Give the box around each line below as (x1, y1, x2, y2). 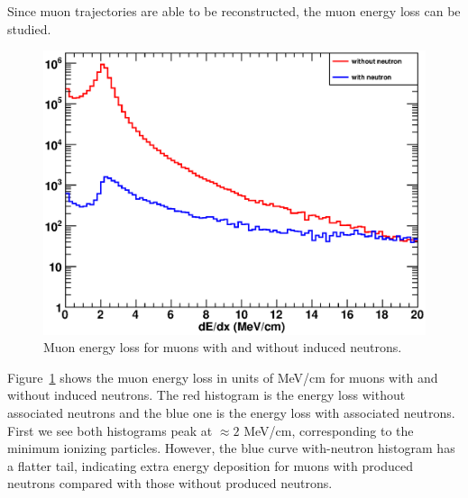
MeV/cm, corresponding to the (243, 421, 414, 439)
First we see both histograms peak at (7, 421, 213, 439)
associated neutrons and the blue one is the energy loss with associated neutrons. (7, 403, 455, 422)
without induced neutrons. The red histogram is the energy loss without (7, 385, 406, 404)
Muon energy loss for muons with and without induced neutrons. (43, 338, 402, 357)
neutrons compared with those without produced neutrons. (7, 474, 333, 493)
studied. (7, 19, 51, 38)
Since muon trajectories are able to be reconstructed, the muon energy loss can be (7, 2, 461, 20)
